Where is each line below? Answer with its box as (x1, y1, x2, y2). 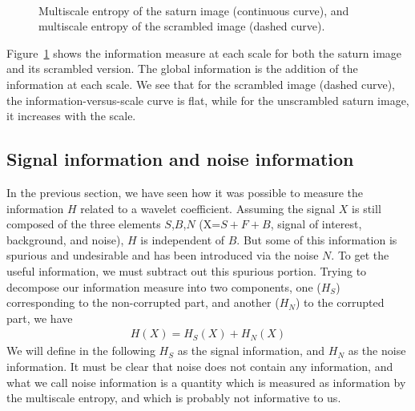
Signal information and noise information (6, 147, 354, 171)
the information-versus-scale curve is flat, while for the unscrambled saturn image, (6, 91, 409, 108)
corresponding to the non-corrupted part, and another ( (6, 294, 280, 311)
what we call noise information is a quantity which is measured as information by (6, 373, 406, 390)
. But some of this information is (236, 231, 397, 248)
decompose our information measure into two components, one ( (6, 278, 321, 295)
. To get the (331, 247, 389, 264)
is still (352, 199, 381, 216)
